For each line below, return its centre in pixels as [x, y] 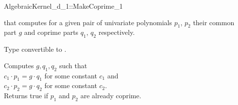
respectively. [117, 32]
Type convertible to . [35, 49]
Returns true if [26, 96]
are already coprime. [111, 96]
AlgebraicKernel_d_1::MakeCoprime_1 [63, 6]
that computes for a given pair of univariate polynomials [88, 22]
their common [214, 22]
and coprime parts [51, 32]
